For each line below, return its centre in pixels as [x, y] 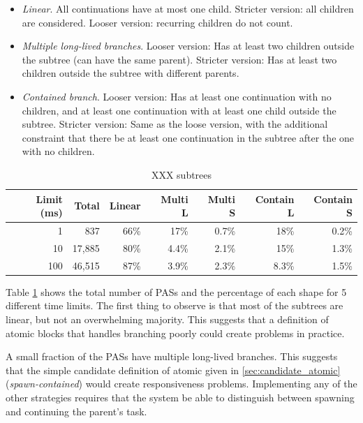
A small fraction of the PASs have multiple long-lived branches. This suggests [172, 356]
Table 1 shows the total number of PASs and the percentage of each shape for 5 [176, 291]
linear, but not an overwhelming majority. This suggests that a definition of [167, 319]
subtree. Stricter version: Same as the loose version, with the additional [175, 124]
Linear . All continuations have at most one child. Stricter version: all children [188, 8]
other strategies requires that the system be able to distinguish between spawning [180, 397]
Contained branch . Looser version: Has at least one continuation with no [177, 96]
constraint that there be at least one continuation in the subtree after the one [188, 137]
